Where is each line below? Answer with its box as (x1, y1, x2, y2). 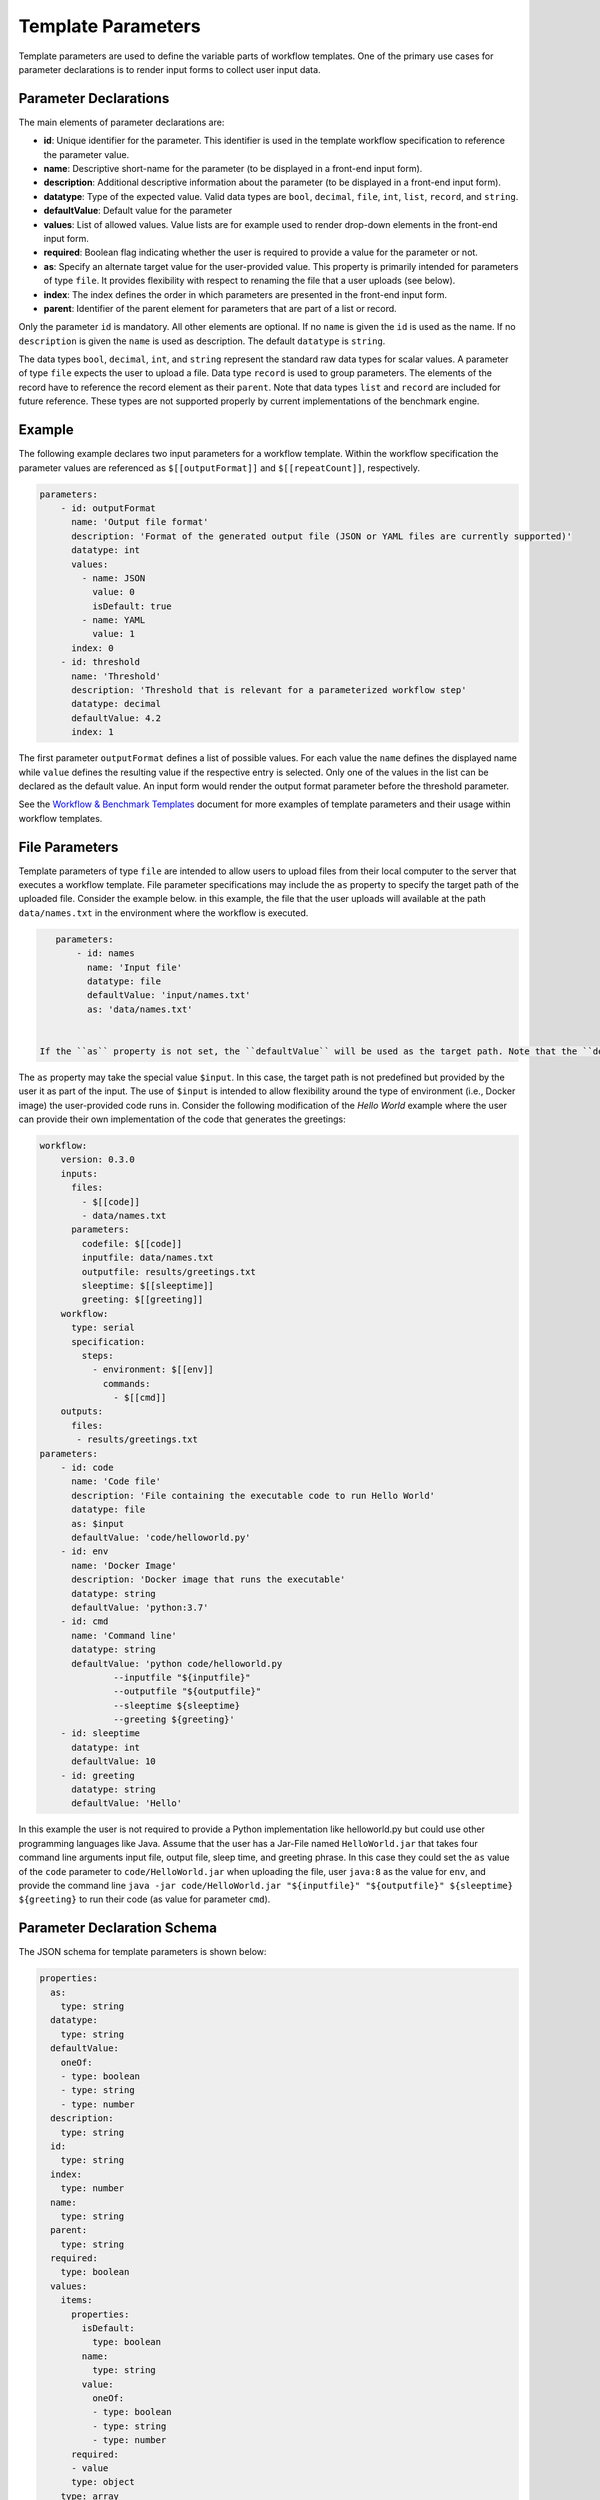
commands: (102, 1378, 151, 1389)
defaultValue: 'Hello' (71, 1798, 183, 1809)
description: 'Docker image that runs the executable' (71, 1574, 346, 1585)
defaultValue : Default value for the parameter (43, 205, 233, 217)
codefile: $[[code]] (81, 1238, 183, 1249)
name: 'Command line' (71, 1630, 177, 1641)
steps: (81, 1350, 114, 1361)
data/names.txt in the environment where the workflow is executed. (18, 906, 309, 919)
